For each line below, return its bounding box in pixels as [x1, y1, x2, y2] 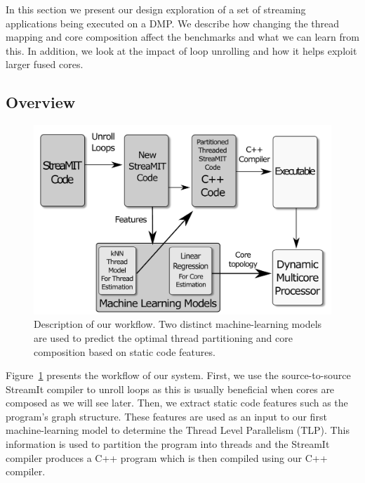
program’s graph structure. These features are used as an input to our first [6, 409, 327, 423]
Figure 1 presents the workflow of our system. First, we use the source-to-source [6, 368, 351, 383]
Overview [6, 91, 76, 113]
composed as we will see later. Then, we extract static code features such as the [6, 395, 348, 410]
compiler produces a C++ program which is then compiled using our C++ [6, 450, 328, 465]
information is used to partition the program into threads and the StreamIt [6, 437, 330, 451]
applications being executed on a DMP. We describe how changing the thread [6, 15, 340, 30]
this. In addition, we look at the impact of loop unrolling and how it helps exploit [6, 43, 357, 58]
